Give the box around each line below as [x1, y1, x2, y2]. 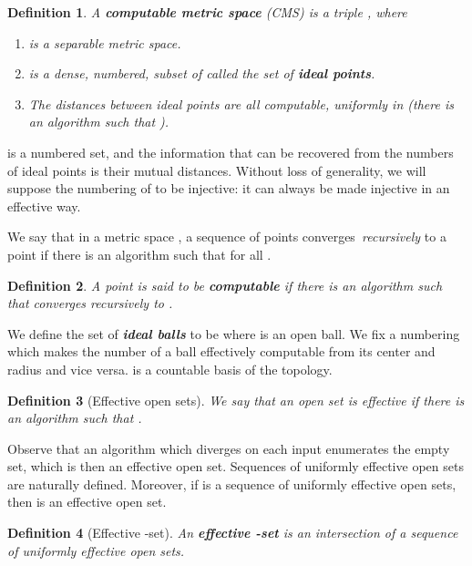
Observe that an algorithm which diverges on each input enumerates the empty [7, 438, 450, 458]
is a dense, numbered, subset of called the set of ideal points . [28, 64, 375, 83]
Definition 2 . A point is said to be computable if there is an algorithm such [7, 275, 443, 294]
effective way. [7, 196, 81, 215]
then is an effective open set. [7, 492, 167, 511]
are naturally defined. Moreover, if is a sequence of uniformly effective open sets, [7, 474, 457, 493]
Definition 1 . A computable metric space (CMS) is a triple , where [7, 3, 407, 21]
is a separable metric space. [28, 33, 181, 52]
